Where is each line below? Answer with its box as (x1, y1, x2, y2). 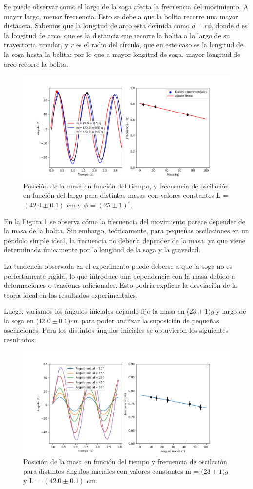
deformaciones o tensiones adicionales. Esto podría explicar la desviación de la (4, 280, 237, 290)
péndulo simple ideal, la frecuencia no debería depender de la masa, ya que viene (4, 235, 245, 245)
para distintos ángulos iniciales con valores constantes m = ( (23, 466, 204, 476)
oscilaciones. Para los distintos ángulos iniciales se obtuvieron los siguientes (4, 325, 228, 335)
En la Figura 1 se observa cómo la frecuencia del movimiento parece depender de (4, 216, 245, 226)
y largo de (216, 306, 246, 316)
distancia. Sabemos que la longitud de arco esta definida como (4, 20, 190, 31)
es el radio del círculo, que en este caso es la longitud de (76, 39, 243, 50)
